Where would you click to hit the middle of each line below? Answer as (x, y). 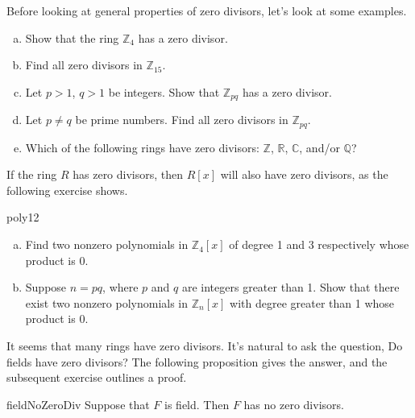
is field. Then (197, 404)
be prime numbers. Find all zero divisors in (182, 120)
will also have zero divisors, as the (304, 174)
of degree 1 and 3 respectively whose (319, 244)
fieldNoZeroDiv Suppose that (78, 404)
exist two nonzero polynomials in (107, 302)
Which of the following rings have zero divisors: (142, 147)
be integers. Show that (164, 91)
